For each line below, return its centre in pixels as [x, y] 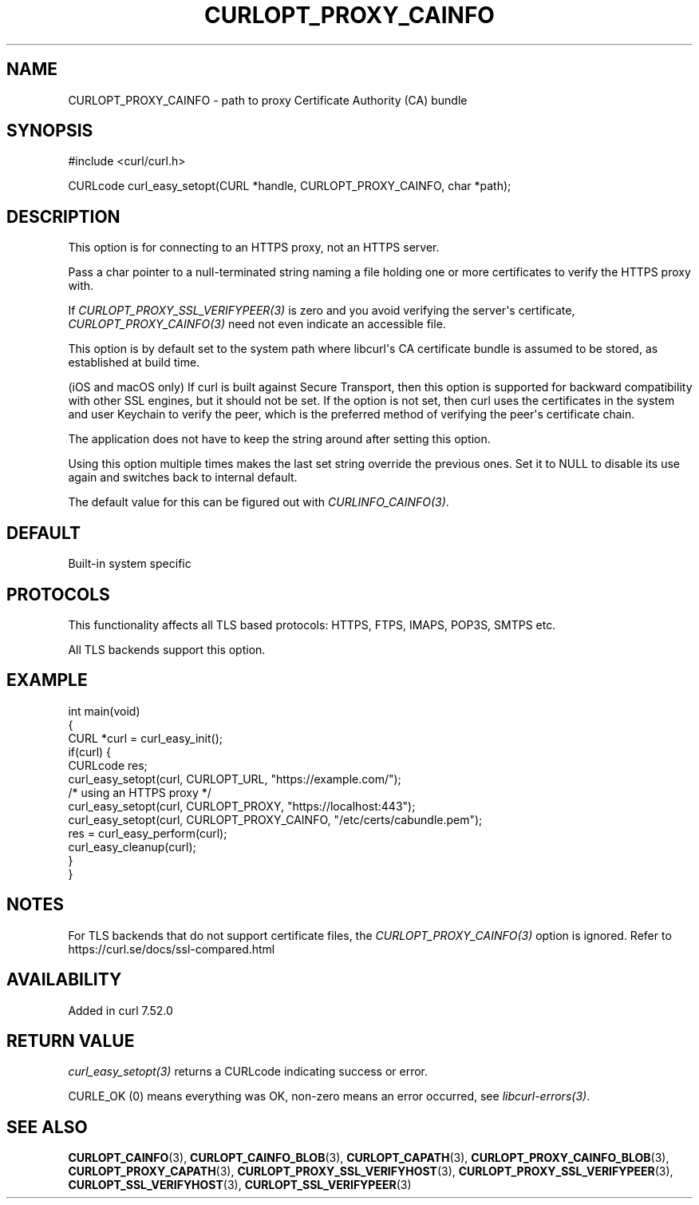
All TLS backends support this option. [167, 649]
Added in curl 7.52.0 [120, 1010]
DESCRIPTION [63, 216]
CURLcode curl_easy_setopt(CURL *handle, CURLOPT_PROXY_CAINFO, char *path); [290, 186]
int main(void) [104, 711]
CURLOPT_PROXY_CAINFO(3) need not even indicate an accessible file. [257, 324]
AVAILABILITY [64, 980]
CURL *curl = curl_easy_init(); [145, 738]
